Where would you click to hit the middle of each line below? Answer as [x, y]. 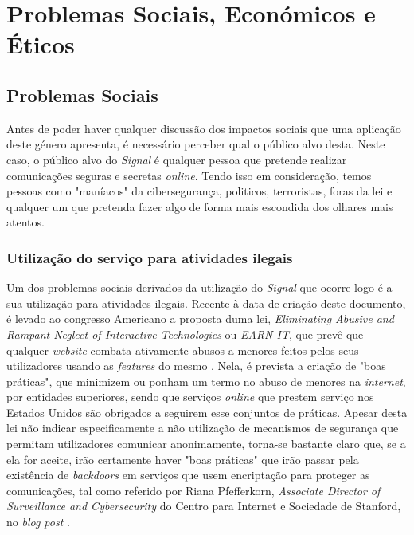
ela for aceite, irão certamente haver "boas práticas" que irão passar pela [183, 459]
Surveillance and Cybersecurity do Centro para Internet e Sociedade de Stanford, [204, 506]
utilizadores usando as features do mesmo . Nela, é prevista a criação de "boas [196, 366]
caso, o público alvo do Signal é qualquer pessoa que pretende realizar [177, 159]
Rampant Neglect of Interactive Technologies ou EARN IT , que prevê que [185, 334]
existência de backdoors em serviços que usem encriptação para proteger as [188, 475]
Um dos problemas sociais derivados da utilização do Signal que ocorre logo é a [199, 287]
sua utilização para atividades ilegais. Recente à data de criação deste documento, [206, 303]
